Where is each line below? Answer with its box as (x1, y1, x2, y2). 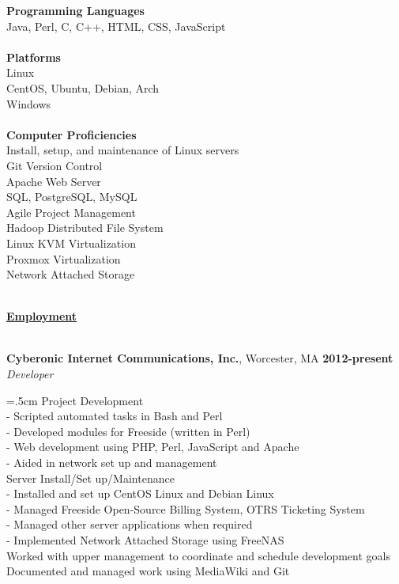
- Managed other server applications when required (6, 516, 253, 533)
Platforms (6, 48, 61, 65)
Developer (6, 366, 54, 382)
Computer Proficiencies (6, 126, 137, 142)
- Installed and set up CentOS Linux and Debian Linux (6, 485, 274, 502)
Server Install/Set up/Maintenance (6, 469, 175, 486)
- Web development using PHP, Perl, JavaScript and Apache (6, 438, 299, 455)
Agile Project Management (6, 203, 136, 220)
